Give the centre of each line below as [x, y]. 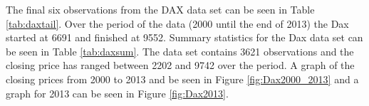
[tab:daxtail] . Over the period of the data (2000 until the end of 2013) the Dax [177, 23]
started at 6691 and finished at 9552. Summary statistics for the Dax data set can [184, 37]
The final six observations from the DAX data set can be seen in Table [160, 9]
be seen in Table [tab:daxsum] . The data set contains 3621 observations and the [180, 51]
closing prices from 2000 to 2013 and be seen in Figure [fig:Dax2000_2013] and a [182, 79]
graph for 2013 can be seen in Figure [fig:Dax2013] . [117, 93]
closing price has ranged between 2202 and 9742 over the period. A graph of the [180, 65]
